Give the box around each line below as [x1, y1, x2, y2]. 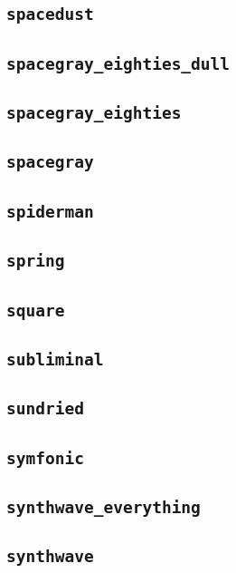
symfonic [6, 448, 84, 468]
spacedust [6, 5, 94, 24]
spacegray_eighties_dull [6, 53, 231, 73]
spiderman [6, 201, 94, 221]
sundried [6, 399, 84, 419]
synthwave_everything [6, 497, 201, 517]
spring [6, 251, 65, 271]
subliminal [6, 349, 104, 369]
